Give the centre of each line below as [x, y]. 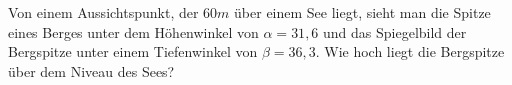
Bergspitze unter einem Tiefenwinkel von [133, 51]
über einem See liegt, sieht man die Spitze [362, 12]
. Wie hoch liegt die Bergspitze [410, 51]
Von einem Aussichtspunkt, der [103, 12]
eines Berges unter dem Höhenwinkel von [133, 31]
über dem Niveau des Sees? [91, 70]
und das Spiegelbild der [395, 31]
